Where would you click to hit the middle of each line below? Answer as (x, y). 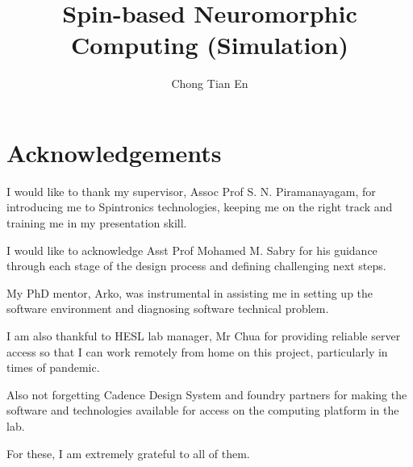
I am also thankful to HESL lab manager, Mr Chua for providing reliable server (204, 336)
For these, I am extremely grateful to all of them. (128, 453)
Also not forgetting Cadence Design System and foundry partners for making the (207, 394)
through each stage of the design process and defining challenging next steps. (196, 266)
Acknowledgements (114, 152)
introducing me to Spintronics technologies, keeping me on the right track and (200, 207)
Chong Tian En (210, 83)
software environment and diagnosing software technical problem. (168, 309)
